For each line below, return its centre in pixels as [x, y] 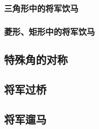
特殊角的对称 [36, 59]
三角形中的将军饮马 [41, 8]
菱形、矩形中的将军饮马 [49, 31]
